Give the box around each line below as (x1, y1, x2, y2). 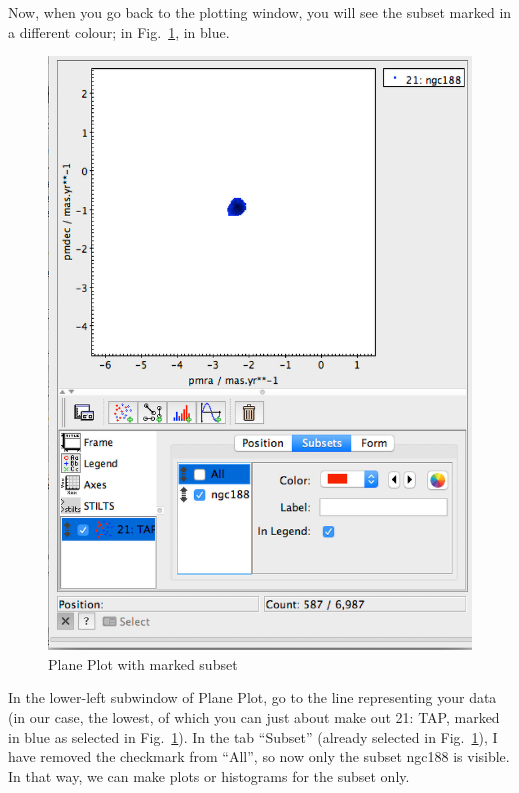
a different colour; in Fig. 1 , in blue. (8, 21, 230, 42)
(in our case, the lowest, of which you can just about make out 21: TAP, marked (8, 706, 500, 727)
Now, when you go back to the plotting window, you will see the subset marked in (8, 2, 512, 22)
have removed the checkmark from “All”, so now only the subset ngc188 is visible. (8, 746, 510, 767)
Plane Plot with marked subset (48, 653, 238, 674)
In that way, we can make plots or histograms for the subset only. (8, 765, 410, 786)
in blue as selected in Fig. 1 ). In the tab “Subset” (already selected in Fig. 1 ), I (8, 726, 498, 747)
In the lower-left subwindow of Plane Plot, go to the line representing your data (8, 687, 497, 708)
